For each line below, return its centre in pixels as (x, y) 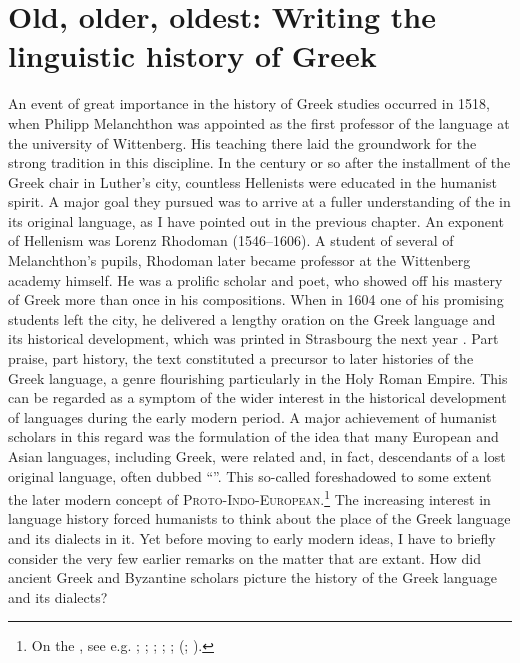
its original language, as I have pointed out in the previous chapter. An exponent (256, 220)
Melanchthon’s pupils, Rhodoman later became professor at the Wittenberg (239, 260)
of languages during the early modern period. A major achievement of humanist (252, 416)
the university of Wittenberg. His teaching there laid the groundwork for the (242, 142)
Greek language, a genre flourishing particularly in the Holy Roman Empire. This (258, 377)
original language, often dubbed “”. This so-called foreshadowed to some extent (250, 475)
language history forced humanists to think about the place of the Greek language (259, 518)
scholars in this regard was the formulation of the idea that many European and (253, 436)
